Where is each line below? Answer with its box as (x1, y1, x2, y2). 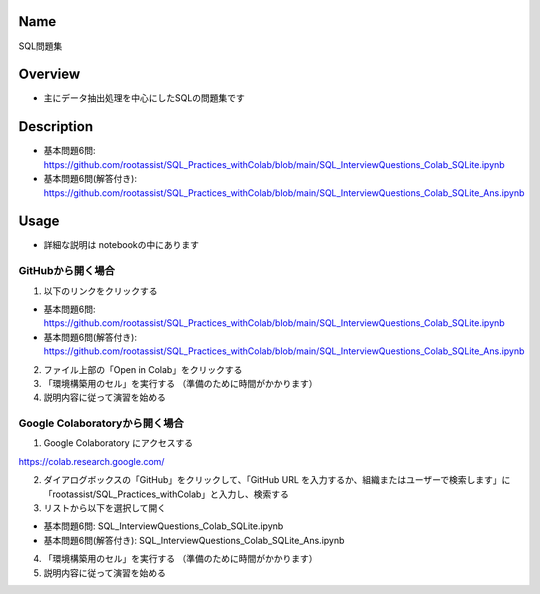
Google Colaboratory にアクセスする (43, 437, 194, 449)
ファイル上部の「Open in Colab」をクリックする (43, 363, 243, 375)
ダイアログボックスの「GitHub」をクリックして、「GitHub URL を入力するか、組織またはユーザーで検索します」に (43, 474, 511, 486)
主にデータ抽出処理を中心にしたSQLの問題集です (43, 92, 245, 104)
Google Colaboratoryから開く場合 (18, 416, 184, 430)
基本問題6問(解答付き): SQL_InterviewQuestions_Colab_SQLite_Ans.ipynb (43, 534, 345, 546)
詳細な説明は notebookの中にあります (43, 239, 200, 251)
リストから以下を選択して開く (43, 501, 167, 514)
